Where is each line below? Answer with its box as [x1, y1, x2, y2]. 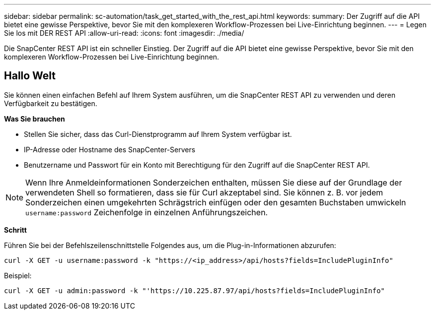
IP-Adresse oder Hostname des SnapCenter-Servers [24, 145, 196, 154]
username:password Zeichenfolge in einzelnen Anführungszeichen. [25, 207, 268, 217]
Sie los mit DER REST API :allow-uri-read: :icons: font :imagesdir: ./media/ [4, 29, 244, 37]
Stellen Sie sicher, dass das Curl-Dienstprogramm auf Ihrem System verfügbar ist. [24, 129, 292, 138]
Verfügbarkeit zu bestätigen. [4, 99, 97, 108]
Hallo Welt [4, 69, 56, 82]
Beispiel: [4, 271, 32, 280]
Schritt [4, 225, 27, 234]
